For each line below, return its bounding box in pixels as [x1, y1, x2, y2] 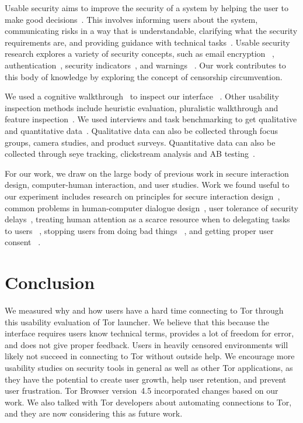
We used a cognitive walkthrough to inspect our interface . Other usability [5, 90, 279, 102]
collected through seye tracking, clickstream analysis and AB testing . [5, 147, 255, 160]
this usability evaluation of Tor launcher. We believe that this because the [5, 315, 270, 328]
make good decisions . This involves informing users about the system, [5, 13, 258, 25]
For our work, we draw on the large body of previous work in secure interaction [5, 167, 289, 179]
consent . [5, 236, 41, 248]
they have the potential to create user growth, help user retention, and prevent [5, 373, 287, 385]
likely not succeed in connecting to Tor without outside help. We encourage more [5, 350, 295, 362]
